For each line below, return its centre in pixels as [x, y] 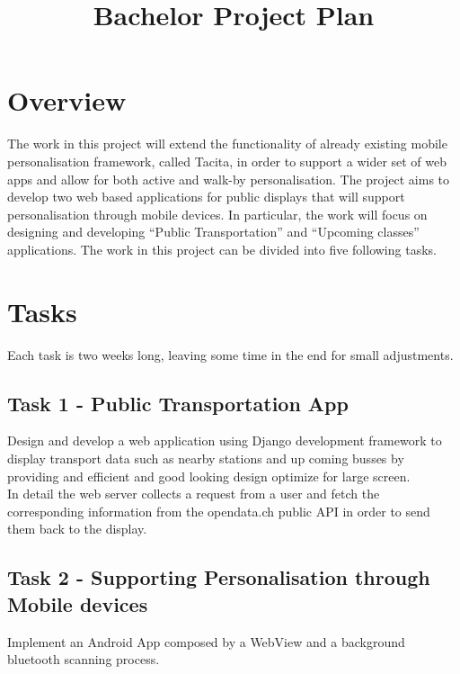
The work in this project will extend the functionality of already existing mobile [227, 144]
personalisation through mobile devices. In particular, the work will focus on [217, 214]
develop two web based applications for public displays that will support [206, 197]
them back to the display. [77, 529]
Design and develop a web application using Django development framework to [225, 440]
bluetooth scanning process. [84, 659]
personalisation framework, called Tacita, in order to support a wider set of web [227, 161]
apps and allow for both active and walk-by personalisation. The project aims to [228, 179]
